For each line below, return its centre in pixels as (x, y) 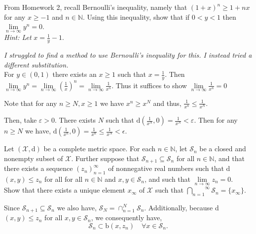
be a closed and (223, 149)
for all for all (64, 179)
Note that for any (31, 103)
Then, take (20, 120)
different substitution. (36, 64)
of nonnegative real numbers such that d (169, 168)
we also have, (77, 207)
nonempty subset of (34, 158)
